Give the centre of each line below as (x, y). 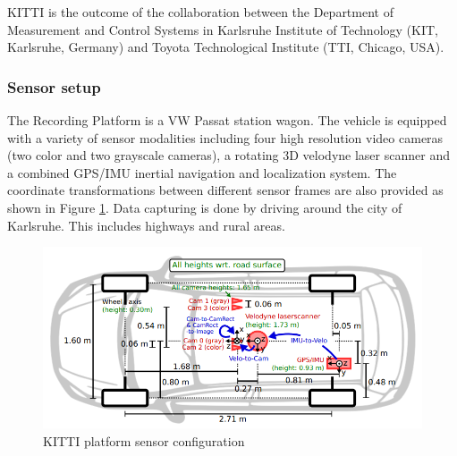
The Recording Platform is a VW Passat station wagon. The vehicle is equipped (227, 120)
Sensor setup (54, 86)
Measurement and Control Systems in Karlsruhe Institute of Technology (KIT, (223, 29)
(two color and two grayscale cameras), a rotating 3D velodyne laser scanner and (228, 155)
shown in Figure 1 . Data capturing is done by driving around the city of (205, 207)
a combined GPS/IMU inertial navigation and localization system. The (202, 172)
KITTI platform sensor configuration (144, 440)
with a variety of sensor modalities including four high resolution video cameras (225, 137)
